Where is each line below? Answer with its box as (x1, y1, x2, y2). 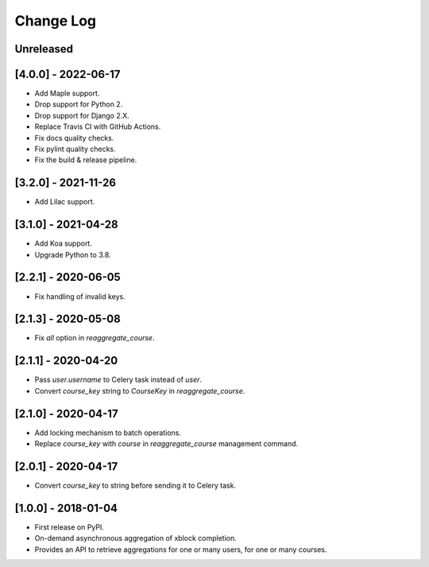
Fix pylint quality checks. (34, 144, 116, 154)
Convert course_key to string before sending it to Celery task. (34, 480, 237, 490)
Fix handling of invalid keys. (34, 291, 126, 301)
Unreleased (14, 42, 74, 56)
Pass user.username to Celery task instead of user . (34, 375, 203, 385)
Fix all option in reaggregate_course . (34, 333, 155, 343)
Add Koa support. (34, 239, 93, 248)
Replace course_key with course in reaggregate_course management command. (34, 439, 299, 449)
